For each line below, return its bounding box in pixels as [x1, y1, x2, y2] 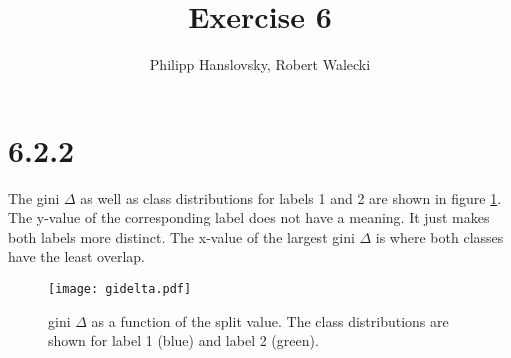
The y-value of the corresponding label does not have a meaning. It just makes [8, 207, 490, 228]
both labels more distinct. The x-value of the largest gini [8, 226, 355, 247]
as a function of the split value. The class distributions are [91, 310, 449, 331]
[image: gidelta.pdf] [48, 282, 192, 297]
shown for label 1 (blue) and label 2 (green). [48, 330, 319, 351]
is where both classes [375, 226, 504, 247]
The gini [8, 187, 60, 208]
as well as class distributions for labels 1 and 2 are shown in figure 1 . [80, 187, 502, 208]
